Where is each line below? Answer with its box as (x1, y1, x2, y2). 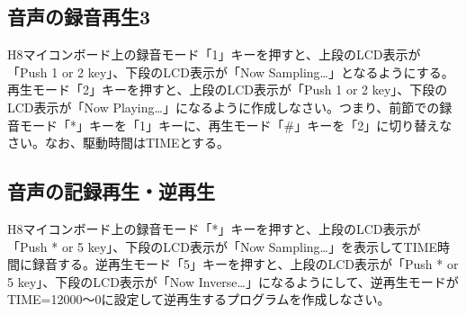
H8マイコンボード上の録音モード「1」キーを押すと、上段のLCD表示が (7, 45, 421, 64)
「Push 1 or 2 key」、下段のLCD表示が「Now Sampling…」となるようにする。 (7, 62, 454, 81)
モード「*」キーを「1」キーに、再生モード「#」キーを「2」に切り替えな (19, 115, 453, 134)
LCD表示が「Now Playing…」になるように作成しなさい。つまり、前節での (7, 97, 440, 116)
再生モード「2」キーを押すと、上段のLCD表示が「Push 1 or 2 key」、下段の (7, 80, 448, 99)
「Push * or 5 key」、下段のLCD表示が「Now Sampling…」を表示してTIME (7, 237, 438, 256)
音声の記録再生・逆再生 (7, 177, 215, 205)
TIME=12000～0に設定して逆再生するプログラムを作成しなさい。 (7, 290, 390, 309)
